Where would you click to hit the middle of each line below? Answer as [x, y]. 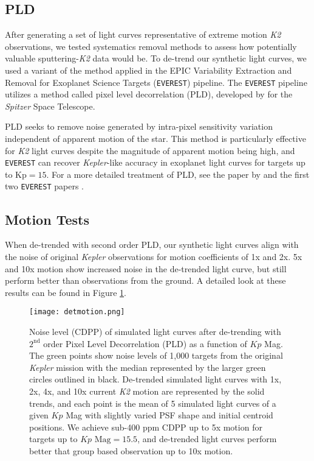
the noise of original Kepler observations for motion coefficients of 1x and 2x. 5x [154, 256]
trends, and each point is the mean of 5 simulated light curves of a [153, 403]
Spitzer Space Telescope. [50, 106]
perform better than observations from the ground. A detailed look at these [145, 280]
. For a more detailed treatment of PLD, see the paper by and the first [178, 174]
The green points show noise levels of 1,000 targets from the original [156, 355]
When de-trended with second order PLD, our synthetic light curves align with [152, 245]
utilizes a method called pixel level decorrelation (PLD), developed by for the [149, 94]
